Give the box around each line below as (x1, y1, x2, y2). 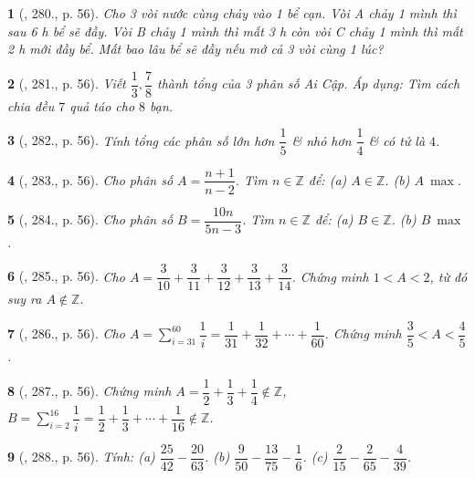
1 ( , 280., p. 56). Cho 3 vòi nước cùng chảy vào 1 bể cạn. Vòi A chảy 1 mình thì (7, 4, 457, 22)
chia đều (7, 96, 55, 115)
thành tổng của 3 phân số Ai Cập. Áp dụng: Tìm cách (157, 74, 460, 93)
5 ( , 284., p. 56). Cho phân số (7, 210, 174, 229)
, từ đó (429, 266, 468, 286)
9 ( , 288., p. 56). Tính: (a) (7, 447, 155, 466)
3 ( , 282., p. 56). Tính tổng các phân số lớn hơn (7, 130, 275, 150)
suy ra (7, 289, 42, 308)
